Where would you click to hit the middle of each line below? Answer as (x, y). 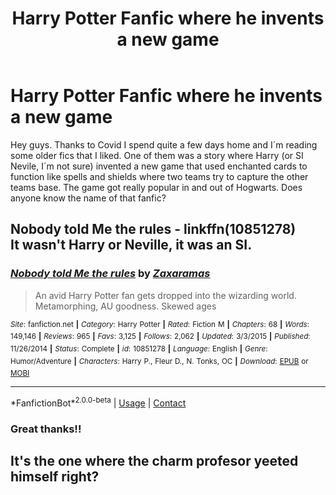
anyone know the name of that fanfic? (88, 198)
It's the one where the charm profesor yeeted (154, 461)
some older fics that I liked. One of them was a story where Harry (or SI (157, 155)
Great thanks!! (46, 429)
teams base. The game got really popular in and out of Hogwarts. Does (156, 187)
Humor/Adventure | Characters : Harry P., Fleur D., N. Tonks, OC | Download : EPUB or (159, 361)
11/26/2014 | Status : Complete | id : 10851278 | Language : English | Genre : (139, 348)
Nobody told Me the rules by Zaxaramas (110, 274)
